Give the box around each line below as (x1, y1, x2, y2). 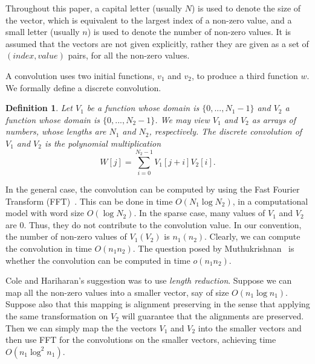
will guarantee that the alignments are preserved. (122, 310, 304, 322)
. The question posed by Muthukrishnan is (132, 242, 294, 255)
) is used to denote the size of (191, 2, 301, 14)
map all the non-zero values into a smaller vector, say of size (5, 286, 229, 298)
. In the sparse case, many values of (134, 206, 265, 219)
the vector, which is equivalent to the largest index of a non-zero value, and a (5, 13, 292, 26)
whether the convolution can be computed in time (5, 254, 190, 266)
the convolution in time (5, 242, 92, 255)
